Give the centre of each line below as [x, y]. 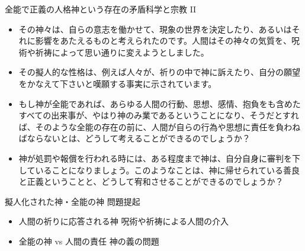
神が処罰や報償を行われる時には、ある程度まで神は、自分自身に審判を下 [160, 158]
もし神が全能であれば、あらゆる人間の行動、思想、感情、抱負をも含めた [160, 103]
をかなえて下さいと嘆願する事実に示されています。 [118, 83]
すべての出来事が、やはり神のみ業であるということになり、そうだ [147, 115]
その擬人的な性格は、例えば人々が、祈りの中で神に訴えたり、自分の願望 [159, 72]
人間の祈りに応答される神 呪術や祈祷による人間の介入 [124, 221]
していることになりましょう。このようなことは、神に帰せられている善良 [159, 170]
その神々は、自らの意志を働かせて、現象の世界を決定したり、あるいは [155, 29]
